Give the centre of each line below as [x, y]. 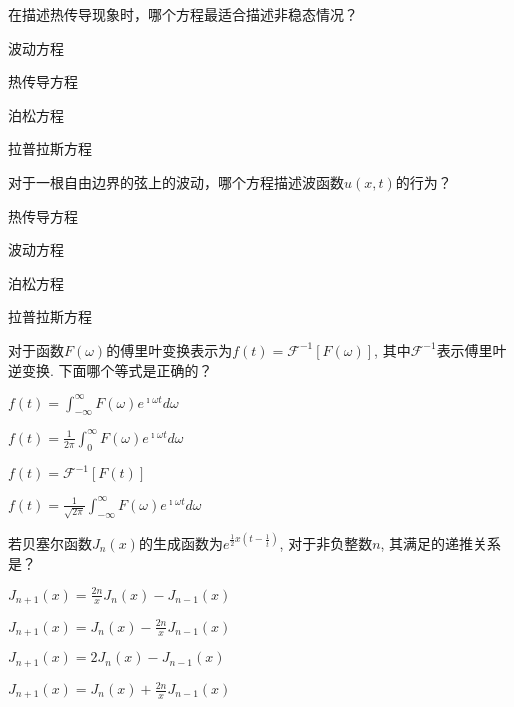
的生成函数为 [180, 542]
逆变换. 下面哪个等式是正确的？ [110, 369]
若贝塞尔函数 [50, 542]
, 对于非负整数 [326, 542]
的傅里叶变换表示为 [169, 349]
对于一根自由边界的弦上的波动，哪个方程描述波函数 [176, 181]
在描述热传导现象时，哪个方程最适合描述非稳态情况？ [183, 14]
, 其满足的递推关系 [441, 542]
